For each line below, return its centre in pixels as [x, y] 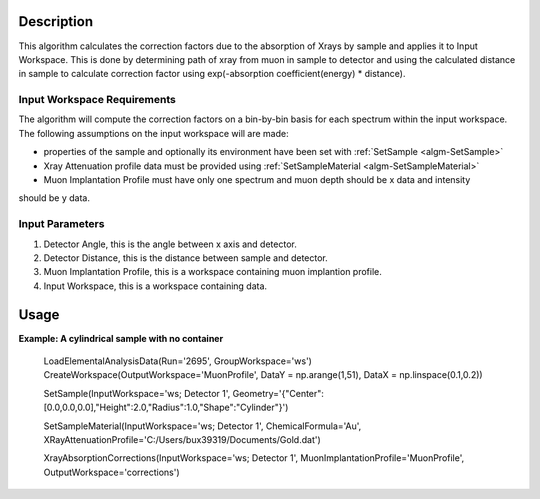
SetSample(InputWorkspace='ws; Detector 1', [137, 393]
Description [56, 21]
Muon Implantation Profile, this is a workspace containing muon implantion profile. [212, 272]
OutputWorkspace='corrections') [111, 472]
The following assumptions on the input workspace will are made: [153, 133]
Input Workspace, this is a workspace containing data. [155, 286]
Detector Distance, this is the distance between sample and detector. [186, 257]
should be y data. [54, 198]
